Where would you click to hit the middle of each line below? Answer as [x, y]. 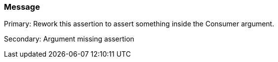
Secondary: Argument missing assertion [69, 39]
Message [22, 7]
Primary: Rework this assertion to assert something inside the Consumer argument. [139, 24]
